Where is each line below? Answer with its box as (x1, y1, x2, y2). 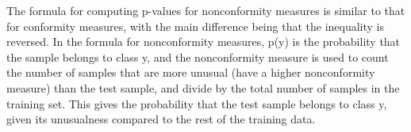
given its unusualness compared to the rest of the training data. (6, 111, 316, 127)
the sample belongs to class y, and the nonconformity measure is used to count (6, 48, 389, 65)
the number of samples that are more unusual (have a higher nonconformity (6, 64, 375, 81)
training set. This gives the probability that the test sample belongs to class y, (6, 95, 387, 111)
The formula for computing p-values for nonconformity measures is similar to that (6, 2, 405, 18)
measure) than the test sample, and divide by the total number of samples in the (6, 79, 400, 96)
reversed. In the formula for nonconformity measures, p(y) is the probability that (6, 33, 401, 50)
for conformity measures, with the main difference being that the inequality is (6, 17, 384, 34)
